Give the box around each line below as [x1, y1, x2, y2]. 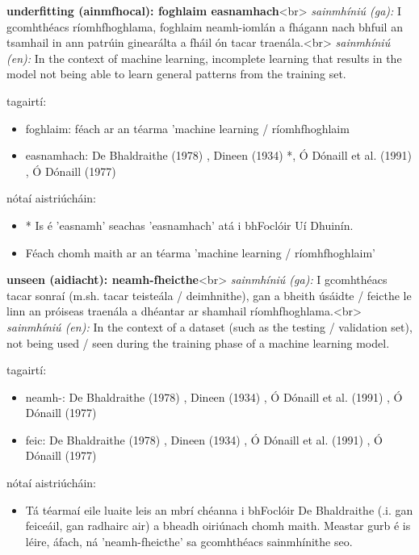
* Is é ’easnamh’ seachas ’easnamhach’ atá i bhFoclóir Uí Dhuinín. [25, 216, 354, 233]
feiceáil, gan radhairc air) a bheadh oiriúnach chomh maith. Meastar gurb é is [25, 517, 411, 534]
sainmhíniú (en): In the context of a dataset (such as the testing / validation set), [6, 318, 413, 335]
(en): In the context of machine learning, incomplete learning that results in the [6, 49, 402, 66]
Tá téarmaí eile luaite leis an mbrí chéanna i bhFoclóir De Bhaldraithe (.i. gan [25, 501, 413, 518]
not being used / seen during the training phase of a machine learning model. [6, 334, 390, 351]
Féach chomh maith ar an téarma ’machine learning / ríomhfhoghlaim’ [25, 244, 375, 261]
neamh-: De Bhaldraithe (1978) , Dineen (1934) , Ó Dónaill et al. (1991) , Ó [25, 388, 403, 405]
